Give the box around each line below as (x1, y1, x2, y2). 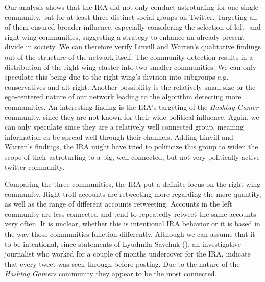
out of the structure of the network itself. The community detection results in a (5, 51, 253, 62)
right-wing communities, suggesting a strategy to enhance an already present (5, 31, 245, 42)
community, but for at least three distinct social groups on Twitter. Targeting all (5, 11, 257, 22)
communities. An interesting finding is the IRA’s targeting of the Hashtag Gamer (5, 101, 259, 112)
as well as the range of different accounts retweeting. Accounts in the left (5, 198, 232, 209)
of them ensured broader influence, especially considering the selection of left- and (5, 21, 261, 32)
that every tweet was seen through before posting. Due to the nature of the (5, 258, 240, 269)
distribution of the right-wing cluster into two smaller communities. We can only (5, 61, 257, 72)
